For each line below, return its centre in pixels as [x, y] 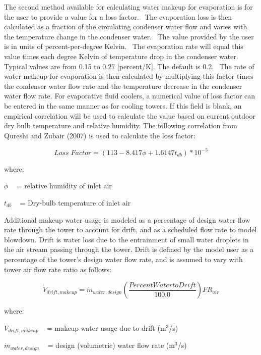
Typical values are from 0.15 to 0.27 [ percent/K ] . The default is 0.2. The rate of [129, 66]
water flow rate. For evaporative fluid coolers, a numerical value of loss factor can [130, 96]
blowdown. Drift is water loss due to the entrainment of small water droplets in [126, 239]
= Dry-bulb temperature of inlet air [75, 202]
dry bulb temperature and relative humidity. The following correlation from [121, 125]
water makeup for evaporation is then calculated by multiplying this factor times [129, 76]
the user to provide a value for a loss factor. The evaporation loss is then [118, 16]
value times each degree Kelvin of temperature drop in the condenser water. [121, 56]
